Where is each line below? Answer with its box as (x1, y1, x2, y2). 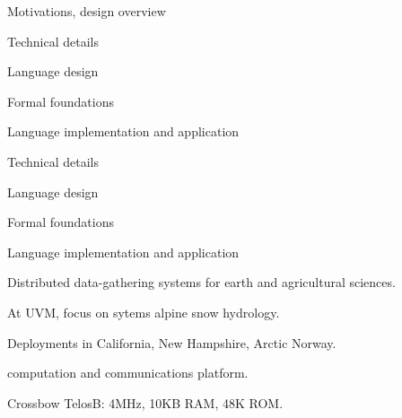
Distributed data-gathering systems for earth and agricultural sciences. (7, 273, 396, 292)
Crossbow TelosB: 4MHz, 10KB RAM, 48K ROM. (7, 393, 284, 412)
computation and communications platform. (7, 363, 249, 382)
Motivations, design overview (7, 2, 166, 20)
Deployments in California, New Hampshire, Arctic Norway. (7, 333, 336, 352)
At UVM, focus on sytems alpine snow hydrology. (7, 302, 280, 321)
